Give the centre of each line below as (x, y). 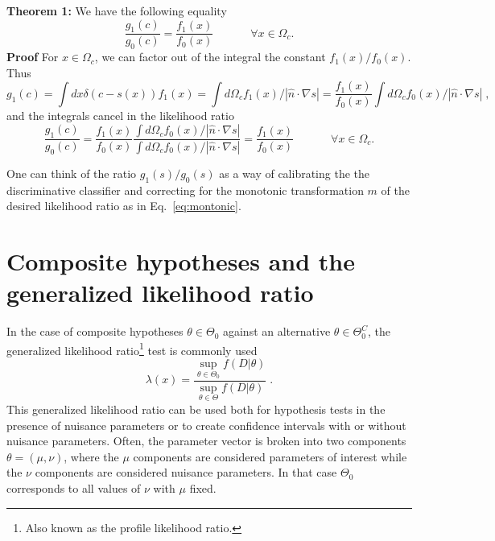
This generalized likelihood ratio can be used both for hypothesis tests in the (196, 409)
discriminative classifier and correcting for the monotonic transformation (185, 190)
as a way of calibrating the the (294, 173)
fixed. (203, 487)
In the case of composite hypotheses (95, 331)
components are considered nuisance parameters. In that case (186, 472)
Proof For (33, 57)
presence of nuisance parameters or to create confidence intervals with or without (206, 425)
